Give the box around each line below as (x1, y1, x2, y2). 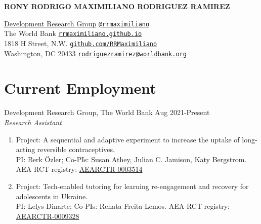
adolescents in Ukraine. (16, 191, 88, 201)
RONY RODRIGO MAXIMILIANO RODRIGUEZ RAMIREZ (4, 1, 230, 11)
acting (16, 144, 35, 155)
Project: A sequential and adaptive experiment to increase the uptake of (16, 134, 240, 144)
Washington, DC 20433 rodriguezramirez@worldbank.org (4, 48, 187, 58)
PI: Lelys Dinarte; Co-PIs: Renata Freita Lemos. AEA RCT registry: (16, 201, 230, 211)
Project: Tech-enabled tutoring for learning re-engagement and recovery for (16, 180, 249, 191)
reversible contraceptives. (37, 144, 115, 155)
